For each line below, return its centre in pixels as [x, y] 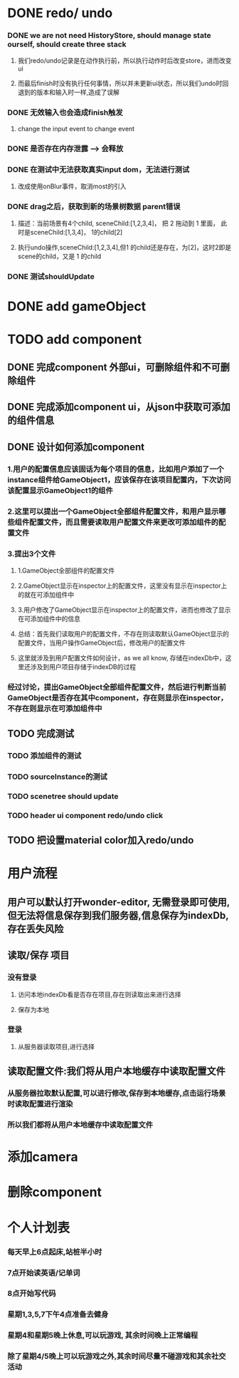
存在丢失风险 [36, 929]
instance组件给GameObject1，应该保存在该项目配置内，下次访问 [119, 479]
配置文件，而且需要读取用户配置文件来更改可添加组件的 [124, 522]
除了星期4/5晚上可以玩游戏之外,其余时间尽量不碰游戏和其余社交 [117, 1357]
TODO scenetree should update [63, 796]
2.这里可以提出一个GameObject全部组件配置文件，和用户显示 [113, 511]
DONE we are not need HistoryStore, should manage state [109, 36]
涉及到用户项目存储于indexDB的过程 [83, 667]
